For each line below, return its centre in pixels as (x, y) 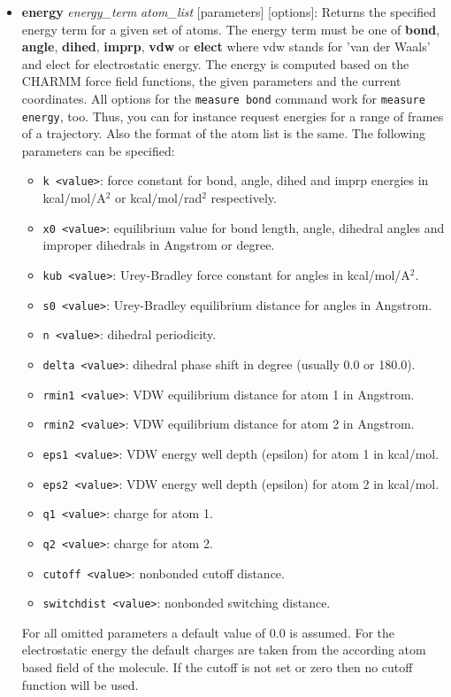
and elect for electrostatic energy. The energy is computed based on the (215, 63)
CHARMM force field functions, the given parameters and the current (211, 81)
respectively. (244, 198)
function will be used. (80, 684)
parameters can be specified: (98, 150)
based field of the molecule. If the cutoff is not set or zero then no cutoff (217, 667)
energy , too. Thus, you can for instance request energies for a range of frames (233, 116)
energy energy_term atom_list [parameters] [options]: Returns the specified (229, 12)
